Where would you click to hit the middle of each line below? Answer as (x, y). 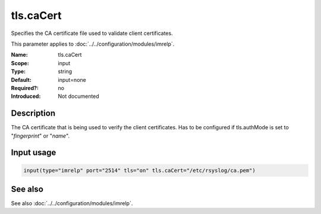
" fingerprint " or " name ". (40, 136)
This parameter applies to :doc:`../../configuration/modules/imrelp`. (93, 44)
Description (33, 114)
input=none (72, 79)
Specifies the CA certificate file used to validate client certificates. (92, 33)
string (65, 72)
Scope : (20, 63)
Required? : (25, 88)
